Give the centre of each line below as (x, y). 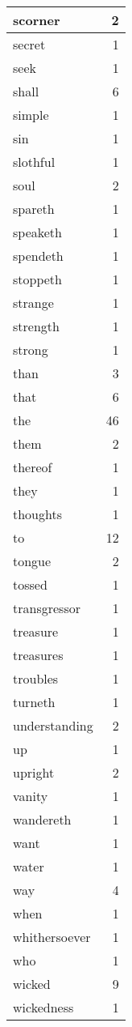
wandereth (42, 819)
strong (31, 349)
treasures (38, 655)
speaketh (37, 232)
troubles (36, 678)
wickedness (43, 1007)
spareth (34, 209)
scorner (37, 20)
